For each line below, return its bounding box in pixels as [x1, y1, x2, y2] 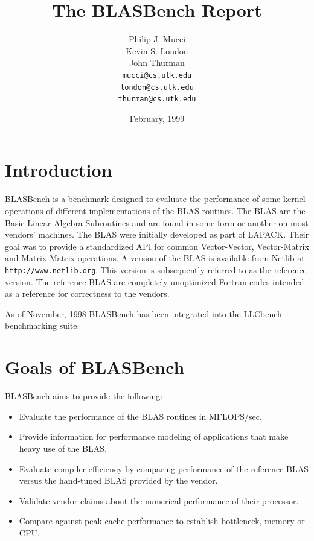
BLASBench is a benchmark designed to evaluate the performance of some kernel [5, 192, 306, 205]
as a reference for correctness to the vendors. [5, 287, 170, 300]
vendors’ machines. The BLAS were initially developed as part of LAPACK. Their [5, 228, 309, 241]
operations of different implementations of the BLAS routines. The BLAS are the [5, 204, 306, 217]
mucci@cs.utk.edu [122, 71, 192, 80]
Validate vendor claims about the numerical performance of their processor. [19, 494, 299, 507]
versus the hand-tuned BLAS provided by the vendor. [19, 474, 218, 487]
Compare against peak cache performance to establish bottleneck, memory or [19, 514, 305, 527]
